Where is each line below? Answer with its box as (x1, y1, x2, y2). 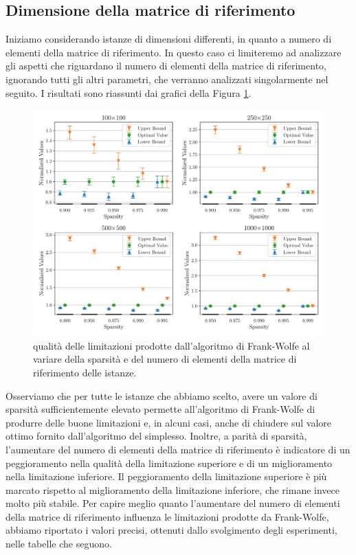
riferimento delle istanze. (33, 365, 137, 379)
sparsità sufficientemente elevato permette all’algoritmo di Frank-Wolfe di (5, 402, 315, 416)
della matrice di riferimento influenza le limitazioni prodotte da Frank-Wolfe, (5, 509, 329, 523)
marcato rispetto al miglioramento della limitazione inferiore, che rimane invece (5, 482, 340, 497)
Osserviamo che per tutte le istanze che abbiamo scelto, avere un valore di (5, 388, 318, 403)
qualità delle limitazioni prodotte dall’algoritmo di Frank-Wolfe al (33, 338, 310, 352)
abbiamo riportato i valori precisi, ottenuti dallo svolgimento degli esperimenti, (5, 523, 337, 537)
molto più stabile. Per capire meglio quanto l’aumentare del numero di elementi (5, 496, 340, 510)
